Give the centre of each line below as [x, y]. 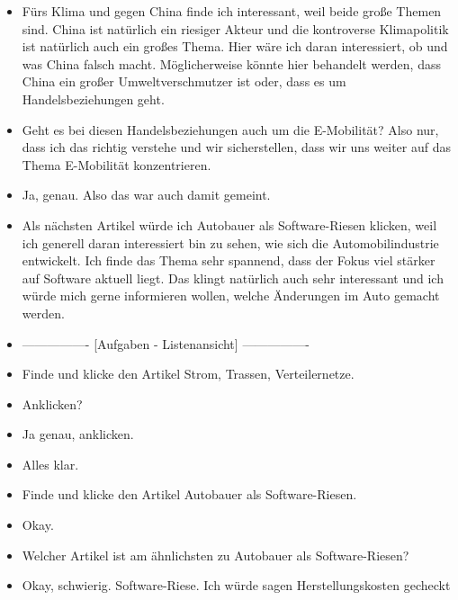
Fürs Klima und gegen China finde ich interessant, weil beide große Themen [232, 11]
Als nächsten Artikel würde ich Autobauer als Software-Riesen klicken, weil [229, 224]
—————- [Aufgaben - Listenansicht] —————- [166, 343]
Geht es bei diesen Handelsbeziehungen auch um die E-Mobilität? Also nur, [230, 129]
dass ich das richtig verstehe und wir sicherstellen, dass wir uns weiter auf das [236, 147]
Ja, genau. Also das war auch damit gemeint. [146, 195]
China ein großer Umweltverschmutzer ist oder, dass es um [184, 81]
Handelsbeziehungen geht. [93, 99]
